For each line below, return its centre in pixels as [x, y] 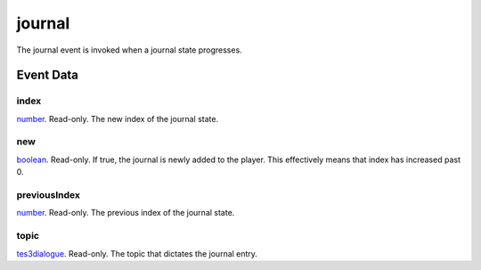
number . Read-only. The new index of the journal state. [117, 119]
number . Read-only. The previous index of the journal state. [126, 213]
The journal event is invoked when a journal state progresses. [129, 50]
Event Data [48, 75]
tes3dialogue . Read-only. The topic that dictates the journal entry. [137, 253]
